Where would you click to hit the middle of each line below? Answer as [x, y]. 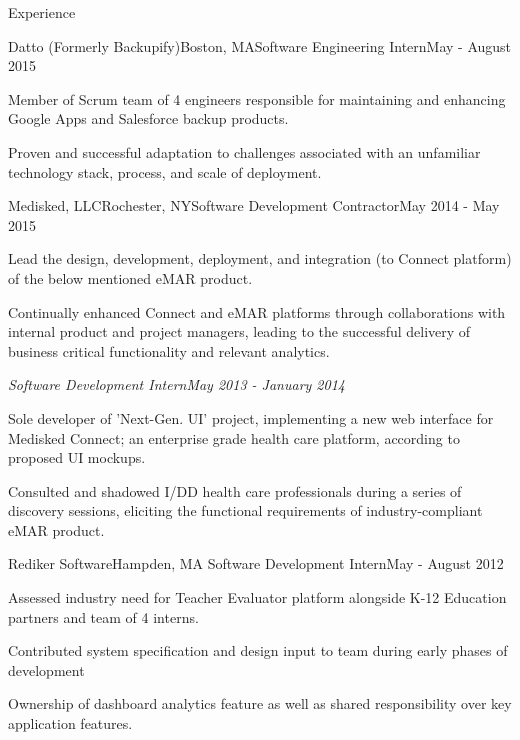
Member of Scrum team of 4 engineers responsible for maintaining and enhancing [257, 98]
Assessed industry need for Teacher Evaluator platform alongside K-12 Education [257, 597]
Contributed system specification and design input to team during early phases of [258, 650]
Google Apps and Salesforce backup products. [148, 118]
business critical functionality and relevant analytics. [169, 350]
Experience [42, 12]
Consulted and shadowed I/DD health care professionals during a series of [235, 490]
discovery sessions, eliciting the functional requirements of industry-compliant [245, 510]
